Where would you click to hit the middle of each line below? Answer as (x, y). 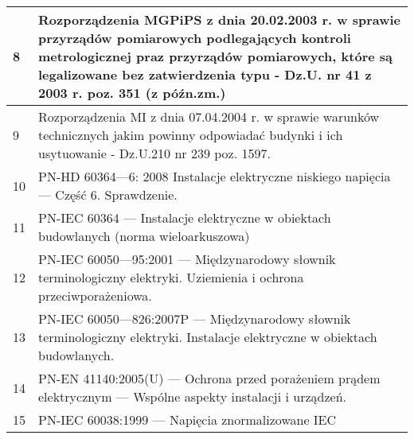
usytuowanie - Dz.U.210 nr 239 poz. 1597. (154, 153)
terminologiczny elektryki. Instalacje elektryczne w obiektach (208, 337)
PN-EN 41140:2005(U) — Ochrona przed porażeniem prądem (209, 378)
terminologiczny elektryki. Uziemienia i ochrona (171, 277)
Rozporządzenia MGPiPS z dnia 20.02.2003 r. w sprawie (220, 19)
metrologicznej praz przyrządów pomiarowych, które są (215, 56)
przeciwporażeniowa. (95, 295)
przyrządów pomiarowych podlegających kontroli (195, 38)
